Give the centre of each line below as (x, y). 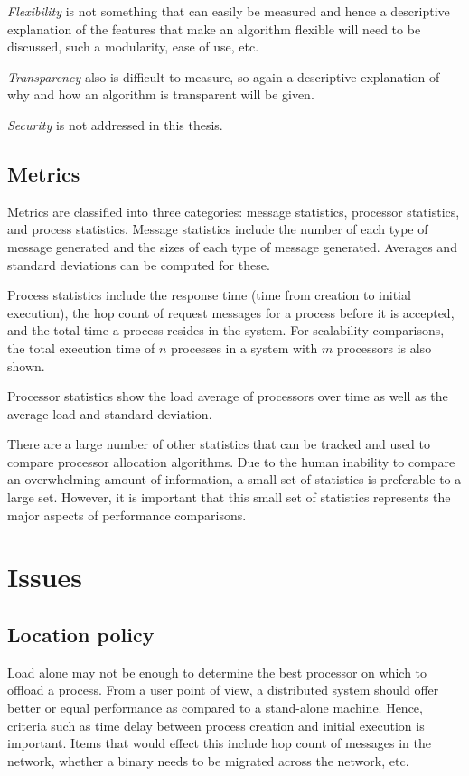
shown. (26, 365)
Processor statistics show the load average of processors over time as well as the (228, 396)
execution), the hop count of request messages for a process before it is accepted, (231, 312)
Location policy (81, 635)
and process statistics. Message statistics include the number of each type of (218, 229)
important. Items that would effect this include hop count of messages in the (219, 743)
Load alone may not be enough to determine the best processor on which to (217, 672)
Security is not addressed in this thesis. (115, 124)
